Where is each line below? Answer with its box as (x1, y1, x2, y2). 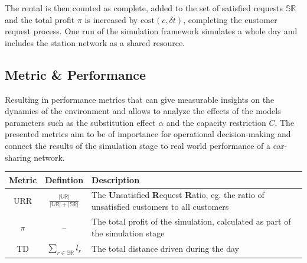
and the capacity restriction (166, 116, 266, 128)
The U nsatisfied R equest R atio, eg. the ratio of (92, 189, 264, 201)
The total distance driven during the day (92, 242, 239, 254)
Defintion (45, 173, 84, 186)
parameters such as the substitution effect (5, 116, 156, 128)
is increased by (84, 13, 138, 25)
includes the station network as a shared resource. (5, 36, 185, 48)
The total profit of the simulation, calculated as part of (92, 215, 291, 227)
